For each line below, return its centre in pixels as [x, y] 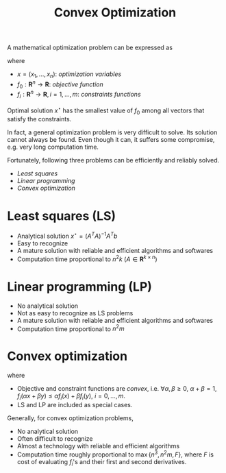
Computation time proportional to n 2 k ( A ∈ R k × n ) [87, 258]
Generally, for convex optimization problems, [70, 418]
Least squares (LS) [62, 216]
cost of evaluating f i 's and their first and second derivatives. [102, 462]
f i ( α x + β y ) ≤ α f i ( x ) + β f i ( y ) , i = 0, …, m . [71, 397]
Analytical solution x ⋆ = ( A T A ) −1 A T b [67, 235]
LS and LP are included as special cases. [75, 404]
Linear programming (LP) [80, 287]
